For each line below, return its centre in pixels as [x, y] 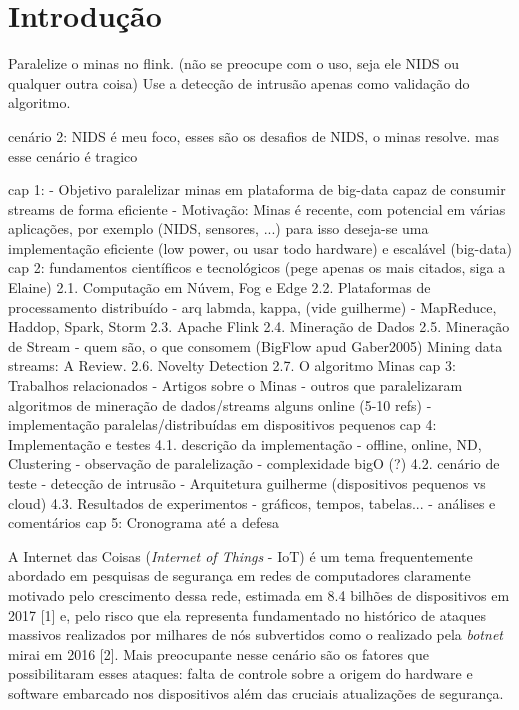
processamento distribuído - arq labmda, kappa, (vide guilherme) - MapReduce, [252, 306]
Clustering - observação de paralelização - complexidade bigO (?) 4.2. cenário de [254, 463]
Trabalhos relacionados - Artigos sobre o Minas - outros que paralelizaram [235, 385]
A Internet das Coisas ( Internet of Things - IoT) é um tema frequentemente [240, 555]
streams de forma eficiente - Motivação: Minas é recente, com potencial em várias [257, 208]
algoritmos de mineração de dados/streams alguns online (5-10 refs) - [220, 404]
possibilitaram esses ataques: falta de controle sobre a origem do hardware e [240, 673]
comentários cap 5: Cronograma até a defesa [143, 522]
